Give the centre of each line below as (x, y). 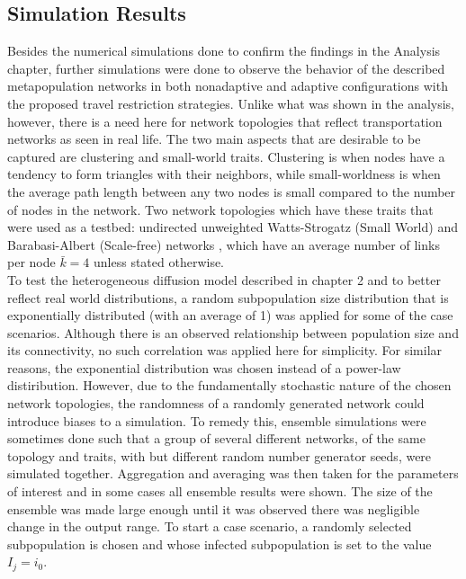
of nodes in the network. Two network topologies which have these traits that (220, 209)
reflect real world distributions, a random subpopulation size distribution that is (228, 297)
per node (31, 262)
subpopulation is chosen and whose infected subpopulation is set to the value (220, 543)
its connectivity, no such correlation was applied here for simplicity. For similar (225, 350)
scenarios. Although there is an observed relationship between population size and (233, 332)
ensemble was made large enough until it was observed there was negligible (214, 508)
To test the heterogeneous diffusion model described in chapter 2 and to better (224, 279)
